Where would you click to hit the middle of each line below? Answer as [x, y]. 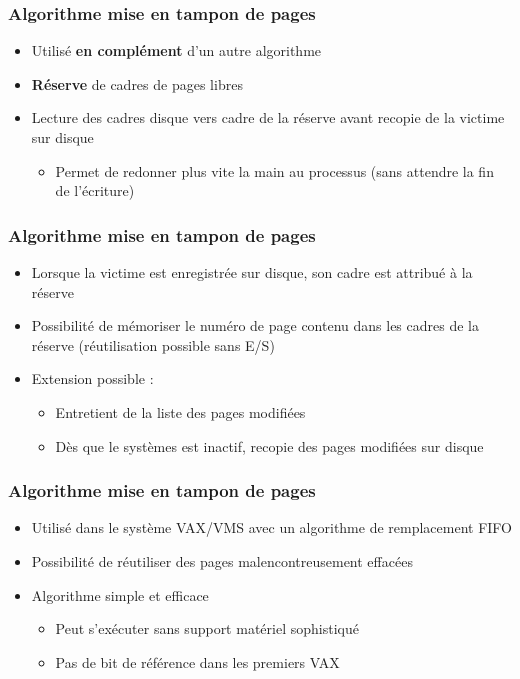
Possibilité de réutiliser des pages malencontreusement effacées [222, 560]
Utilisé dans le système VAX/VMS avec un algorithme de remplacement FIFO [272, 527]
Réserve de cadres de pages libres [137, 83]
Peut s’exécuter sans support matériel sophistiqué [207, 628]
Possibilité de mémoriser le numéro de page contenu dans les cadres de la [255, 325]
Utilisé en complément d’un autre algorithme [176, 50]
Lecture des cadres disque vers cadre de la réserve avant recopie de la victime [268, 117]
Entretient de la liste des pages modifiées [180, 411]
